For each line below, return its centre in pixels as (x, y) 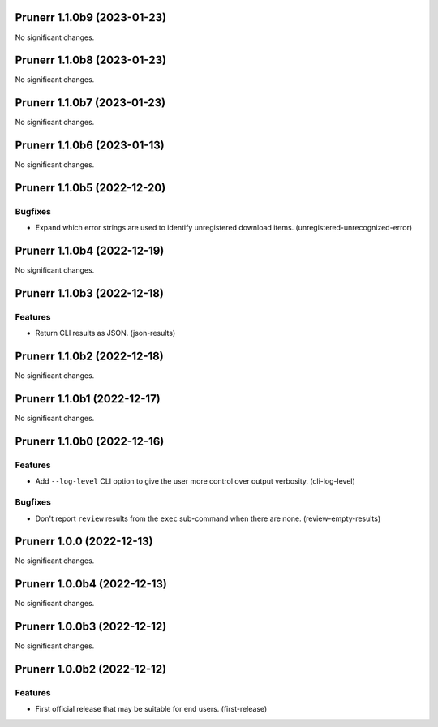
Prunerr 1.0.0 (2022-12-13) (84, 542)
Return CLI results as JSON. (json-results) (105, 333)
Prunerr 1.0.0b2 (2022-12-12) (90, 669)
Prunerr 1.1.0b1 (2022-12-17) (88, 399)
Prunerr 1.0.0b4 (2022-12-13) (91, 584)
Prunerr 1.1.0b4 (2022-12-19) (90, 251)
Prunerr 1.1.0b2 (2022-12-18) (89, 357)
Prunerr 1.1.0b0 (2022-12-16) (90, 442)
